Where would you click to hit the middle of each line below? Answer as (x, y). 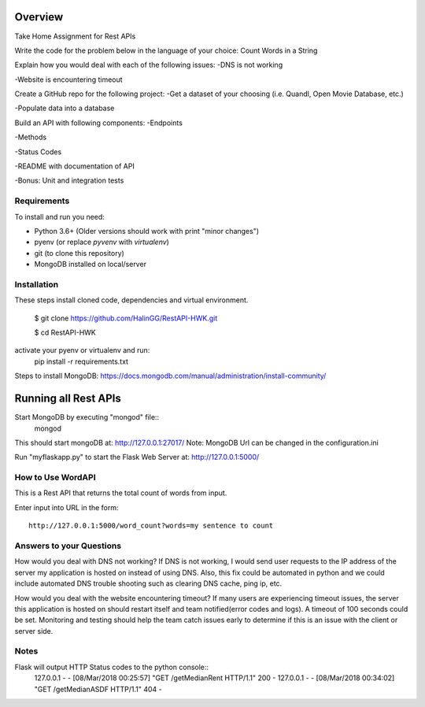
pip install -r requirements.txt (81, 361)
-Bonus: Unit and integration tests (69, 180)
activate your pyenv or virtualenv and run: (82, 350)
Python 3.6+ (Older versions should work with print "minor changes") (147, 231)
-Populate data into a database (65, 108)
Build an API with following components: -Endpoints (98, 123)
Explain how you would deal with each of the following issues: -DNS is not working (149, 65)
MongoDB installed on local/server (91, 265)
